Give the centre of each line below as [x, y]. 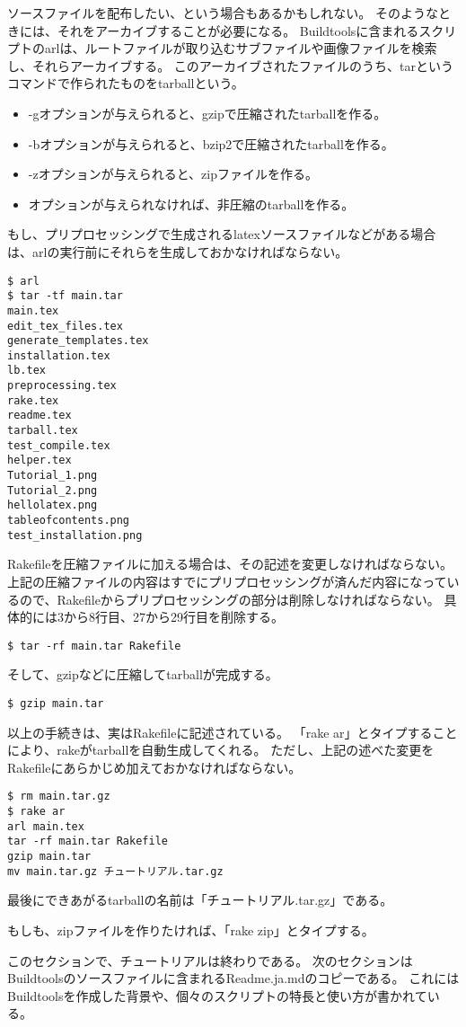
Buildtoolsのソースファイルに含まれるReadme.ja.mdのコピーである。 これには [233, 978]
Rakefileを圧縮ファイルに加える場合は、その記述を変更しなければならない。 [230, 564]
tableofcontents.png [69, 521]
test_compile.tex [59, 445]
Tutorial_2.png [53, 490]
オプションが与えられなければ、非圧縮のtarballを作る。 [191, 204]
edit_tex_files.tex [65, 326]
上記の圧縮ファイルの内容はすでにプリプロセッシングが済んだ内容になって [227, 581]
